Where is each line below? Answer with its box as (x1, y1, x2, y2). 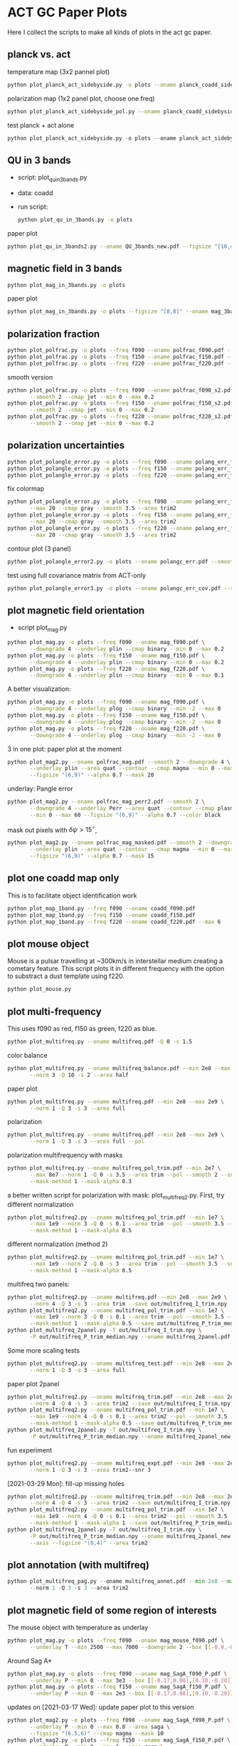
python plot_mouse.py (7, 986, 72, 993)
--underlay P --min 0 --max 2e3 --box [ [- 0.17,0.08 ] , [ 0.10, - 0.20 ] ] (29, 1690, 234, 1698)
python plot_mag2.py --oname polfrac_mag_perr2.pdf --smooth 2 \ (7, 799, 205, 806)
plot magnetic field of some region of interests (7, 1604, 217, 1616)
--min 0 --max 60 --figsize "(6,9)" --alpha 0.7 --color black (29, 811, 221, 819)
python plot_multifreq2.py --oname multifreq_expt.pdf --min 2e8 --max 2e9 (7, 1460, 237, 1467)
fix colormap (7, 484, 45, 493)
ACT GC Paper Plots (7, 4, 128, 21)
